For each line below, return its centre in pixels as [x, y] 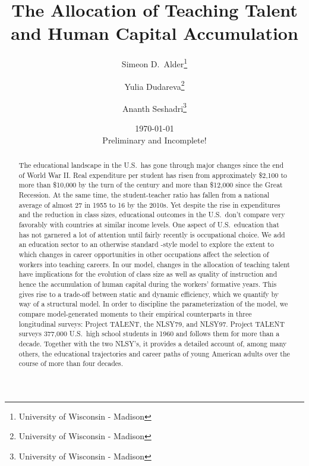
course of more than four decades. [71, 363]
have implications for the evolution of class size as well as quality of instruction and [148, 274]
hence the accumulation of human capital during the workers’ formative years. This [148, 284]
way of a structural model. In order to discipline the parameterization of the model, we [153, 304]
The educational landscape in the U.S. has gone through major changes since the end [151, 165]
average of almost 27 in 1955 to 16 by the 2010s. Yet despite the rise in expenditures [149, 204]
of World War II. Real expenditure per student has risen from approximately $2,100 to [153, 175]
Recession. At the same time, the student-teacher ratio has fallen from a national [144, 195]
